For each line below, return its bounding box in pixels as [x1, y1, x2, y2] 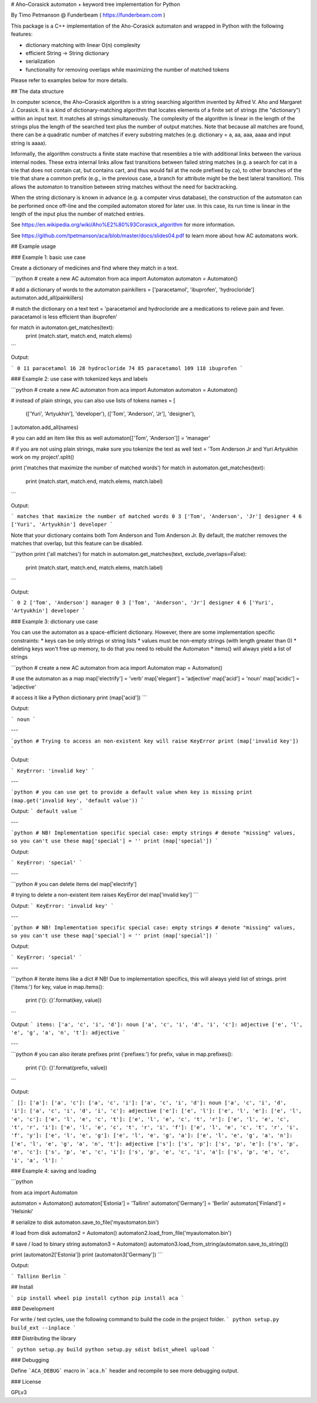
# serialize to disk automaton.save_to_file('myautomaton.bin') [11, 1219, 159, 1226]
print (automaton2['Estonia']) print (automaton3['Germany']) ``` [11, 1251, 163, 1258]
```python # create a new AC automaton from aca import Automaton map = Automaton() [11, 664, 223, 671]
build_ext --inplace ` [11, 1324, 76, 1331]
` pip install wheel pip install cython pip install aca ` [11, 1294, 185, 1301]
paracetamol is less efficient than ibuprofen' [11, 313, 117, 320]
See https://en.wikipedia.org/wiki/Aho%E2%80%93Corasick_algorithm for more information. [11, 221, 235, 229]
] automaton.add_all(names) [11, 424, 79, 431]
